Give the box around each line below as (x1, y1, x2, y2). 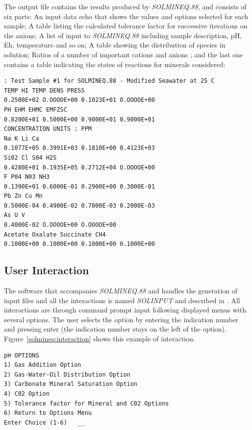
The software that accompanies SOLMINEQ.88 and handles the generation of (4, 286, 238, 296)
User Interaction (4, 263, 89, 278)
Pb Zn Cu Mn (4, 192, 43, 200)
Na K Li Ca (4, 135, 39, 142)
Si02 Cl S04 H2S (4, 154, 57, 161)
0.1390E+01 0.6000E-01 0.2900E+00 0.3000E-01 (4, 183, 155, 190)
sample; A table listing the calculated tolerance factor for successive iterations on (4, 21, 248, 31)
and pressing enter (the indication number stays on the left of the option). (4, 324, 227, 334)
